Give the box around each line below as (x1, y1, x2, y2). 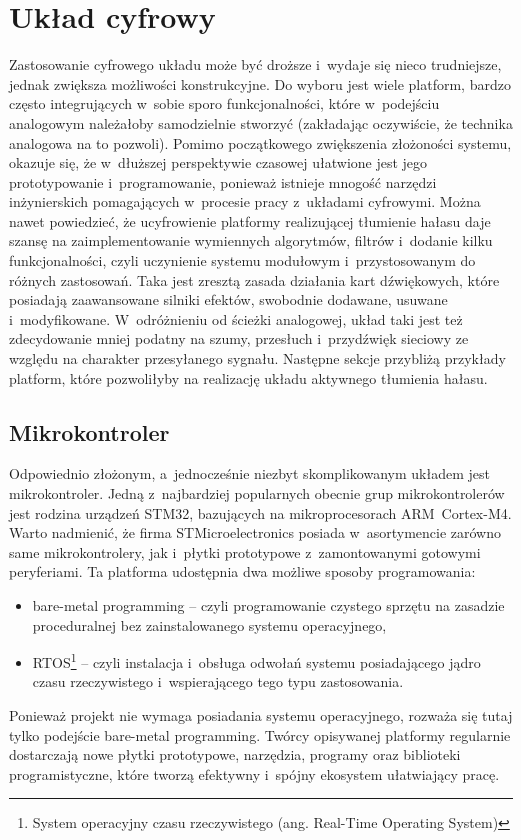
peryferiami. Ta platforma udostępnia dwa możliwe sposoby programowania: (9, 561, 476, 582)
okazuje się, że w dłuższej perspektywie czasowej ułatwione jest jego (9, 152, 428, 173)
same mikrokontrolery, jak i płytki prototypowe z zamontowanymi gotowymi (9, 541, 481, 562)
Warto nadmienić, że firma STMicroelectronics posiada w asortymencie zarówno (9, 522, 501, 543)
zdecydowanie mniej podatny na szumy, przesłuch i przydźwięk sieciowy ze (9, 328, 469, 349)
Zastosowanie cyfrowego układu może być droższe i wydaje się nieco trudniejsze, (9, 54, 502, 75)
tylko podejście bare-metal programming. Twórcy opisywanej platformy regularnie (9, 724, 511, 745)
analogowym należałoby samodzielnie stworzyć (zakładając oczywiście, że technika (9, 112, 513, 133)
